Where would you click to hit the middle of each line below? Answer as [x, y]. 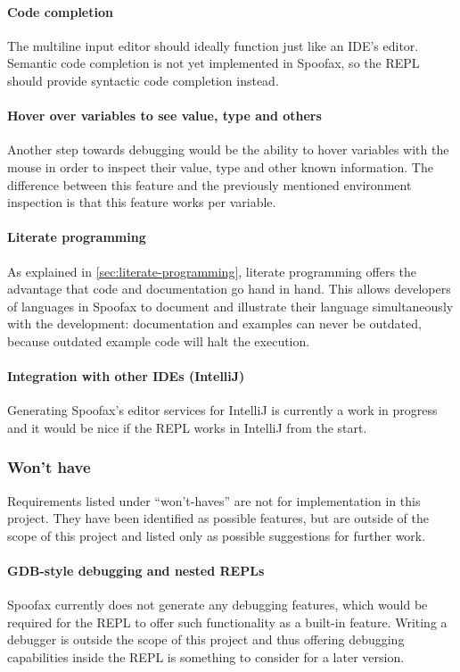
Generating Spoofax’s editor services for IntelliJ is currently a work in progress [222, 410]
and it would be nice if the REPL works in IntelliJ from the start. [187, 427]
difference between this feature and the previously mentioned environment [209, 184]
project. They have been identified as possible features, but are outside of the [218, 518]
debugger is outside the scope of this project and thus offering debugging [206, 639]
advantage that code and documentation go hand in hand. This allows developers [229, 289]
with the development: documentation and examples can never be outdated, [214, 324]
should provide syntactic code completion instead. [143, 80]
